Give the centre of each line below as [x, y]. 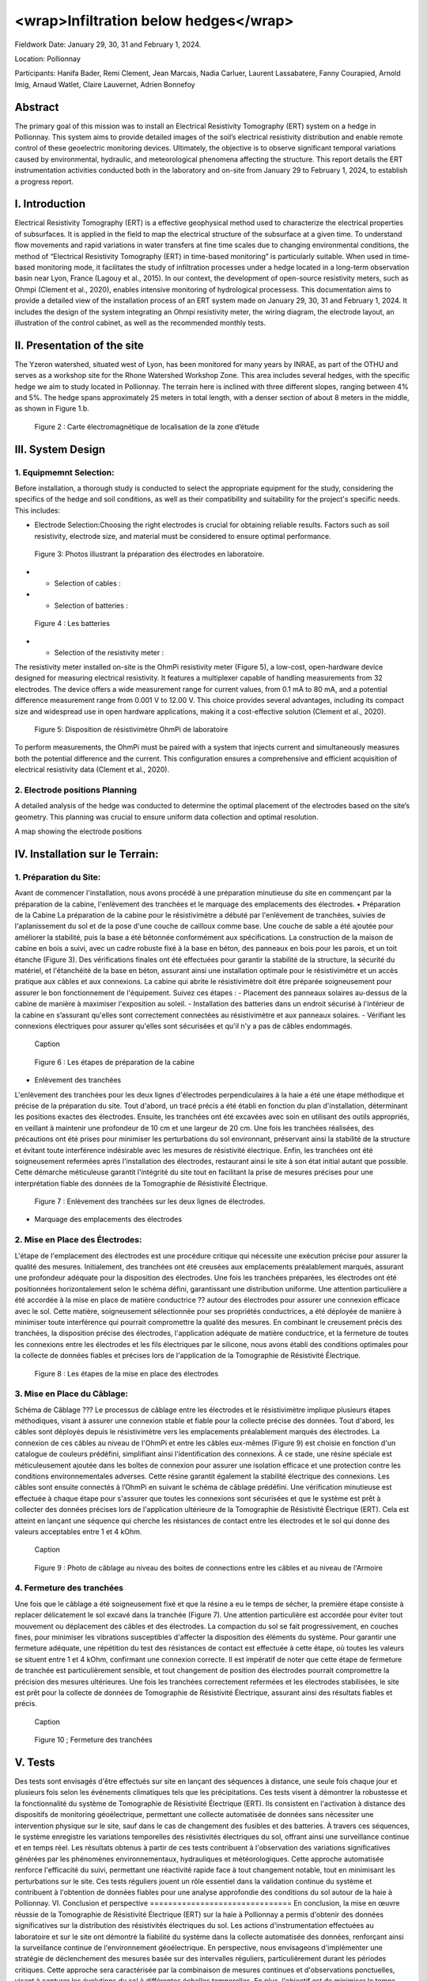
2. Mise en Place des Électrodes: [78, 1240]
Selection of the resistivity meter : [109, 652]
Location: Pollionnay [47, 59]
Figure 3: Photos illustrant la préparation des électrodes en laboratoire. [149, 554]
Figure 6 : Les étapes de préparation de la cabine [115, 1062]
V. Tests [35, 1762]
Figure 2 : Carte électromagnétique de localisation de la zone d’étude [147, 426]
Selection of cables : [88, 583]
